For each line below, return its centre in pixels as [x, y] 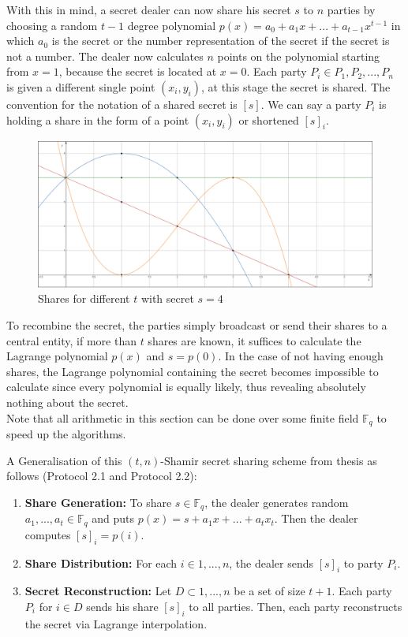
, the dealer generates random [277, 502]
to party [363, 562]
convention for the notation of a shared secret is [122, 104]
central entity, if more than [71, 340]
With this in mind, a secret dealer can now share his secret [149, 9]
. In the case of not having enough [301, 356]
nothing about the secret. [67, 402]
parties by [351, 9]
